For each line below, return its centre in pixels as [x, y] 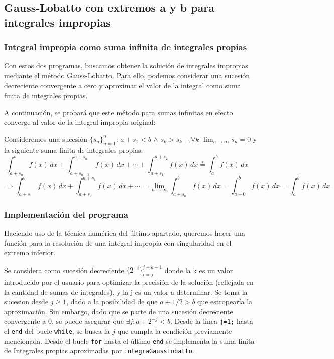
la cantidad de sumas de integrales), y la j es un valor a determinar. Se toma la [126, 291]
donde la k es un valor [199, 270]
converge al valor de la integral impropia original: [80, 122]
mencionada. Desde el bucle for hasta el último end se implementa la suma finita [129, 341]
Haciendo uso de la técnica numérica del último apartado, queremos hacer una [125, 233]
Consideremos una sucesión [46, 139]
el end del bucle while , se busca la [57, 331]
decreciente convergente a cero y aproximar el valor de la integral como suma [123, 85]
